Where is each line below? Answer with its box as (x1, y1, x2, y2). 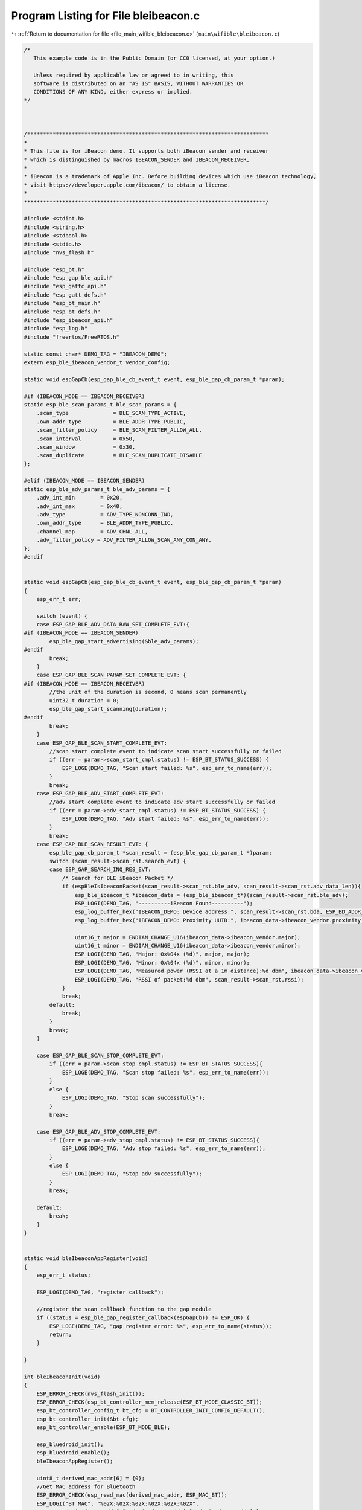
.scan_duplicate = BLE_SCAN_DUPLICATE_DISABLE (36, 452, 202, 459)
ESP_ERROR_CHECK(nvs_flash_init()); (36, 1390, 145, 1397)
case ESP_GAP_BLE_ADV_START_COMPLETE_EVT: (36, 790, 164, 797)
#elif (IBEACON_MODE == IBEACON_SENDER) (24, 477, 145, 484)
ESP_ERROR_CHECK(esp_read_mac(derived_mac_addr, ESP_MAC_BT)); (36, 1492, 228, 1499)
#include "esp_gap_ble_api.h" (24, 275, 113, 281)
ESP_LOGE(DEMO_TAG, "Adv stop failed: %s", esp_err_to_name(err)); (62, 1145, 266, 1152)
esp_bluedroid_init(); (36, 1441, 104, 1448)
